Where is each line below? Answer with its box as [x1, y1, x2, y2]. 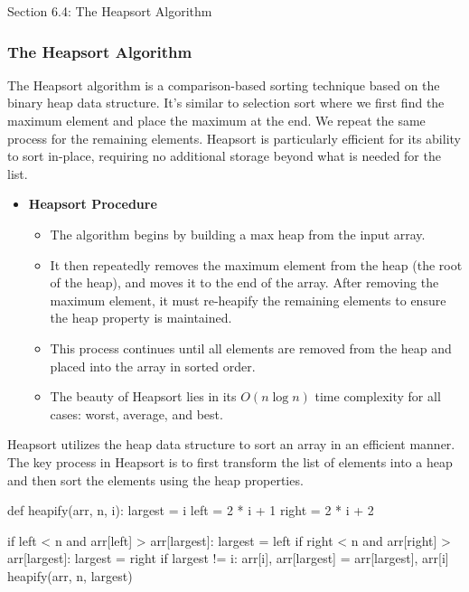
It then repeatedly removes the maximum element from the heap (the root [50, 255, 463, 274]
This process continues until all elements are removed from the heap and [50, 338, 452, 357]
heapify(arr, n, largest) [7, 566, 133, 585]
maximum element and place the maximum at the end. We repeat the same [7, 111, 426, 129]
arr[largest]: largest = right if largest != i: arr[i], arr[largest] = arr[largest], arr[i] [7, 549, 449, 568]
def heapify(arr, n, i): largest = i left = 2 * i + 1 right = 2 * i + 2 [7, 501, 374, 520]
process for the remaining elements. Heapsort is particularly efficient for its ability [7, 128, 461, 147]
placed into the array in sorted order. [50, 356, 256, 375]
